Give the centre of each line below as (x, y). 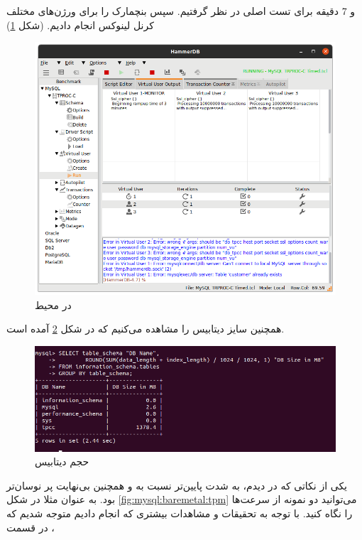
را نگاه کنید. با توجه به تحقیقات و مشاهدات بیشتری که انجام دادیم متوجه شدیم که (180, 513)
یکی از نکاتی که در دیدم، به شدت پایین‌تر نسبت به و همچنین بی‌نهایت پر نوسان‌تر (177, 485)
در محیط (53, 304)
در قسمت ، (31, 527)
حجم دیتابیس (62, 461)
